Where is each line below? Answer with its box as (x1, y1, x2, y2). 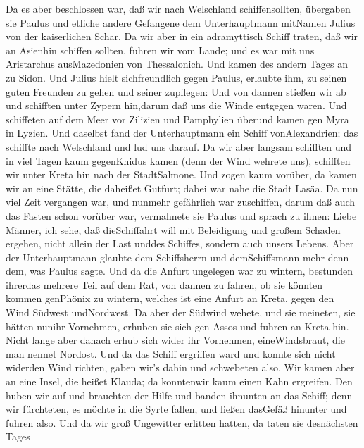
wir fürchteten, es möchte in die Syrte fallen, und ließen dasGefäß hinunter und (6, 402, 347, 416)
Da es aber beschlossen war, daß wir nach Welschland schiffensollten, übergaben (6, 1, 351, 15)
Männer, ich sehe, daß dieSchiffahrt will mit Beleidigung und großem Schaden (6, 222, 341, 237)
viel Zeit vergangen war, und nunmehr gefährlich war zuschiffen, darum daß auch (6, 194, 356, 209)
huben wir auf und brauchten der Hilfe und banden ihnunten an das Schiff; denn (6, 387, 353, 402)
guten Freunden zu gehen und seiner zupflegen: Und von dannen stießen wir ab (6, 84, 346, 99)
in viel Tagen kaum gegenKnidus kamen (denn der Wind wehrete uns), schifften (6, 153, 351, 168)
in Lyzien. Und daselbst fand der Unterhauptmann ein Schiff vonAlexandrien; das (6, 125, 358, 140)
